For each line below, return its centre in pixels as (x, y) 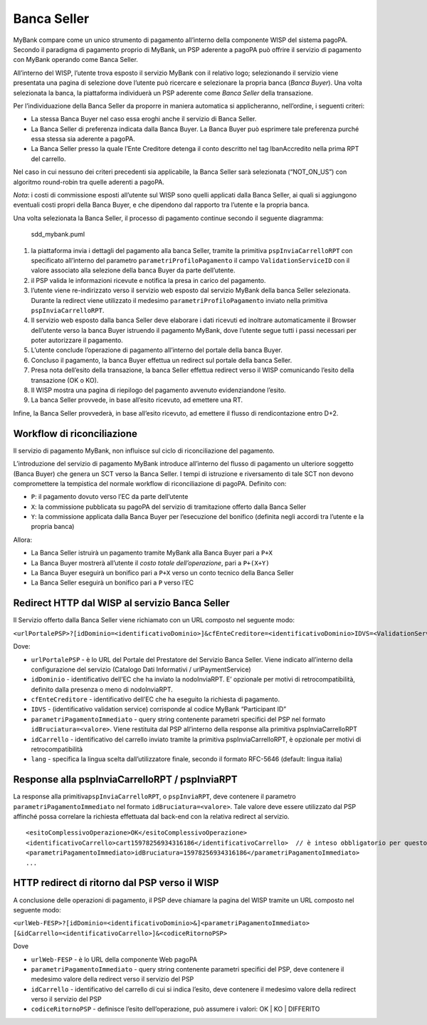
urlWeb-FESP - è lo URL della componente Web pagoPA (114, 959)
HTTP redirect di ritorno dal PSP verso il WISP (116, 883)
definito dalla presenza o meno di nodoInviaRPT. (102, 689)
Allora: (22, 540)
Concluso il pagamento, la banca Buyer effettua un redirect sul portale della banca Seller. (162, 360)
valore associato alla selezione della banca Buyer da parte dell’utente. (133, 270)
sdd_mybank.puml (58, 235)
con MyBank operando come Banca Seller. (76, 60)
